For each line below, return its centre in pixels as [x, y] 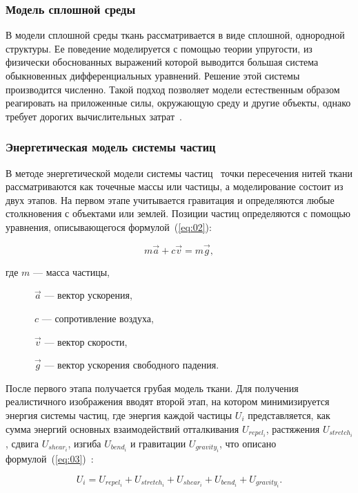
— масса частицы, [71, 271]
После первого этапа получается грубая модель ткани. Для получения [152, 388]
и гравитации [158, 443]
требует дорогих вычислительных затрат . [94, 116]
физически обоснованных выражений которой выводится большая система [162, 62]
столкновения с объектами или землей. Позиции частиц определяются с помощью [178, 213]
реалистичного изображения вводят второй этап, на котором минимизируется [168, 401]
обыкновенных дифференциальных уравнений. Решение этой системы [153, 75]
